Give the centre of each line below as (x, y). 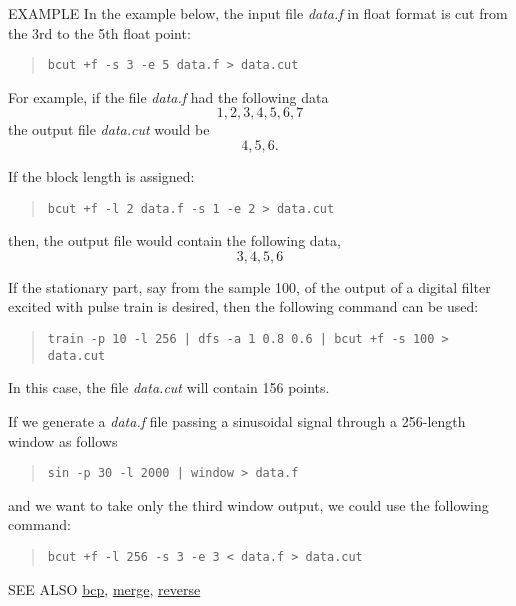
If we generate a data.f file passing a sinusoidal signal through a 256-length (237, 420)
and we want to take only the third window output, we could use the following (248, 504)
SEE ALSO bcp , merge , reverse (104, 588)
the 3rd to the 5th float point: (99, 32)
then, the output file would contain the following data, (174, 240)
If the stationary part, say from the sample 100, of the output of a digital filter (249, 286)
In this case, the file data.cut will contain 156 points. (169, 387)
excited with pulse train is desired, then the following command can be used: (243, 306)
